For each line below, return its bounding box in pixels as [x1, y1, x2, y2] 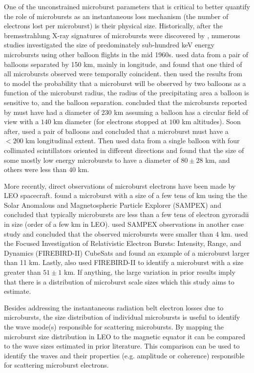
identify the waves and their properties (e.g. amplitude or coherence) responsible [4, 350, 245, 360]
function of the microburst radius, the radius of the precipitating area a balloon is [4, 88, 249, 98]
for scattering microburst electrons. [4, 360, 109, 370]
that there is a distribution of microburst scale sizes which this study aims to [4, 276, 234, 286]
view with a [4, 116, 39, 127]
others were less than [4, 164, 67, 175]
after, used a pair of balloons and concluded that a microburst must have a [4, 126, 229, 136]
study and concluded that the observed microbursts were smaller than [4, 228, 213, 239]
